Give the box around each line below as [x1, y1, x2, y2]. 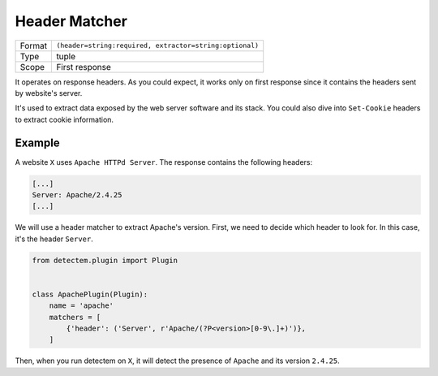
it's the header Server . [15, 234, 93, 244]
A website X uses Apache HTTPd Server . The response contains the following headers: [15, 157, 312, 166]
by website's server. [15, 88, 83, 97]
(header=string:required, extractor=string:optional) [56, 41, 260, 50]
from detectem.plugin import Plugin [32, 256, 178, 265]
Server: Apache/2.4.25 [32, 191, 122, 199]
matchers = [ [49, 313, 101, 322]
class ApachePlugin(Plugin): [32, 289, 148, 299]
